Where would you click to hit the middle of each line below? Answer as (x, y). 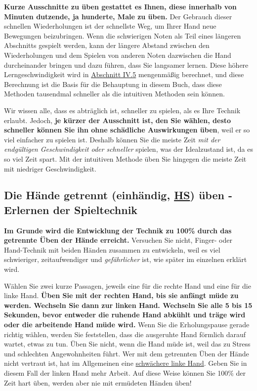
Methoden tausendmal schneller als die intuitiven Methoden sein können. (114, 94)
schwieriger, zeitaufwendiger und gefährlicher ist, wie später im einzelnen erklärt (126, 259)
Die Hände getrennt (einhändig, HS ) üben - (118, 195)
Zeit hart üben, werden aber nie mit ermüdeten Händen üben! (98, 382)
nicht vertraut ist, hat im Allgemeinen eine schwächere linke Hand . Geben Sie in (126, 363)
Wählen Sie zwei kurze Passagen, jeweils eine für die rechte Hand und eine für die (128, 285)
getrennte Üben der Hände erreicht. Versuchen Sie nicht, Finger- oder (118, 240)
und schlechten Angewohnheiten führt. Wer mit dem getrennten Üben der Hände (127, 353)
